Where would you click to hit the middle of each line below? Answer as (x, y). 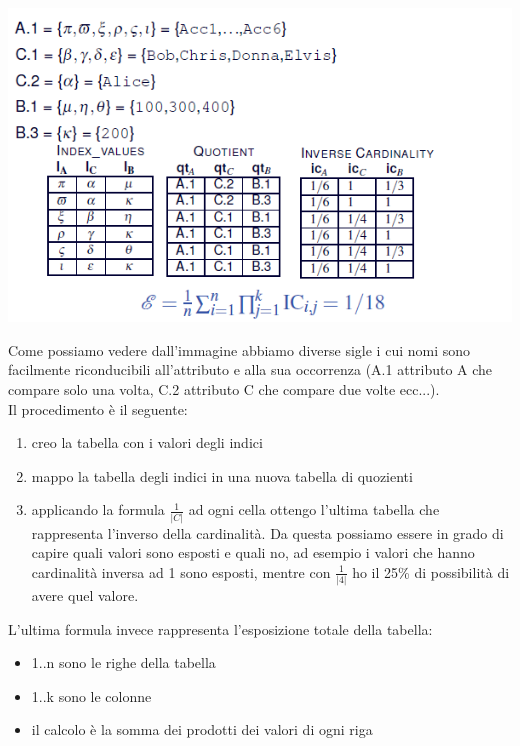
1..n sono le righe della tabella (123, 662)
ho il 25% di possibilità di (431, 571)
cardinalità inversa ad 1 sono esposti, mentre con (181, 571)
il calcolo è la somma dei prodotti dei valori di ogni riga (202, 729)
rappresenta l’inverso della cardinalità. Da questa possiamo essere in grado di (267, 532)
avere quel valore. (85, 595)
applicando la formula (98, 509)
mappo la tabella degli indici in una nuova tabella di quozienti (222, 475)
